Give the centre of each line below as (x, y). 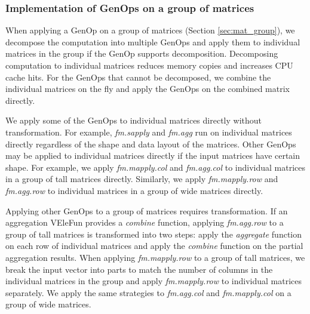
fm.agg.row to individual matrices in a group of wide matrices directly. (134, 190)
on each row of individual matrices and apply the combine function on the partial (154, 246)
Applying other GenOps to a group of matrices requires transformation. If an (147, 210)
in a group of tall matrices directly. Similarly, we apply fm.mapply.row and (142, 179)
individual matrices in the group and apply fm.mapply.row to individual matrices (154, 281)
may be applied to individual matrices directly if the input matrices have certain (153, 156)
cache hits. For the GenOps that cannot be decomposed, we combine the (138, 77)
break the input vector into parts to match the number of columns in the (139, 269)
